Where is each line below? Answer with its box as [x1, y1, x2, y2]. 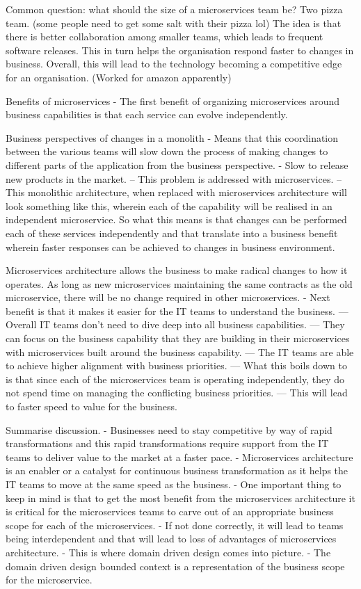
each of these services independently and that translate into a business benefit [6, 225, 338, 240]
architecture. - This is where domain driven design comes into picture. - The [6, 544, 331, 559]
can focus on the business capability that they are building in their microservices [6, 331, 350, 346]
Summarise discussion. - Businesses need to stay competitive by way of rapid [6, 422, 332, 437]
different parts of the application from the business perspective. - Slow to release [6, 157, 348, 172]
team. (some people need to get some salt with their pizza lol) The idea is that [6, 15, 342, 30]
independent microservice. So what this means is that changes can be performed [6, 212, 347, 227]
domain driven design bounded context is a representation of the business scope [6, 558, 345, 573]
